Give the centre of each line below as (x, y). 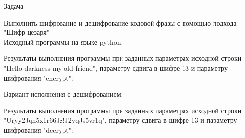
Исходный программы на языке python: (63, 41)
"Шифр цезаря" (27, 32)
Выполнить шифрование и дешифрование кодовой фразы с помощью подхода (120, 22)
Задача (14, 6)
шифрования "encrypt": (39, 77)
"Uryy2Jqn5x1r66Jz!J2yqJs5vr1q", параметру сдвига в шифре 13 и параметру (121, 120)
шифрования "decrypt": (39, 129)
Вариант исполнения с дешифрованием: (63, 94)
